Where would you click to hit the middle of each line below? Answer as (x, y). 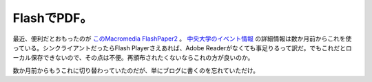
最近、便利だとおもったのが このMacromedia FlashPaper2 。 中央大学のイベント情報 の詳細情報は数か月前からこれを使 (182, 39)
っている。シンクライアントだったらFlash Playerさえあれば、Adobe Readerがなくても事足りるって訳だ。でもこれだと (179, 48)
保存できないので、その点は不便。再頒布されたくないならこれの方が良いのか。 (142, 58)
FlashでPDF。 (53, 18)
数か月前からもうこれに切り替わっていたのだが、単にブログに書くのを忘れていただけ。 (136, 70)
